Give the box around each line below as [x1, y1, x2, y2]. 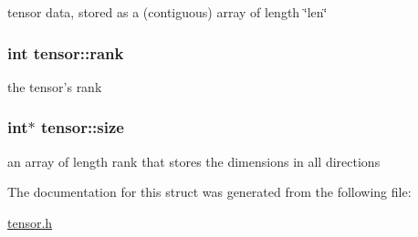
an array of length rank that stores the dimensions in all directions [7, 151, 381, 170]
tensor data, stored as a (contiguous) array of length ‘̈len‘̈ [7, 3, 328, 21]
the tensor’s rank [7, 77, 102, 96]
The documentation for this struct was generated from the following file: [7, 182, 412, 201]
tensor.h [7, 212, 53, 232]
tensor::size [40, 116, 124, 139]
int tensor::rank [7, 41, 124, 64]
